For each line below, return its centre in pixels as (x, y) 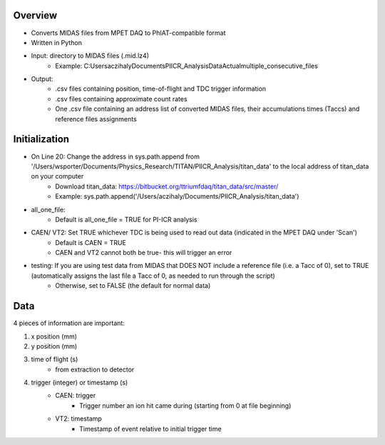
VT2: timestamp (79, 419)
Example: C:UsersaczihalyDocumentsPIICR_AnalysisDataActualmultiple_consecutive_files (187, 66)
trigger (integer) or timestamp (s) (79, 383)
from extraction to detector (95, 369)
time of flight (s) (55, 359)
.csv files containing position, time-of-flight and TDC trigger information (161, 89)
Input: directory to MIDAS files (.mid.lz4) (90, 56)
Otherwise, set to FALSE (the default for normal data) (133, 286)
